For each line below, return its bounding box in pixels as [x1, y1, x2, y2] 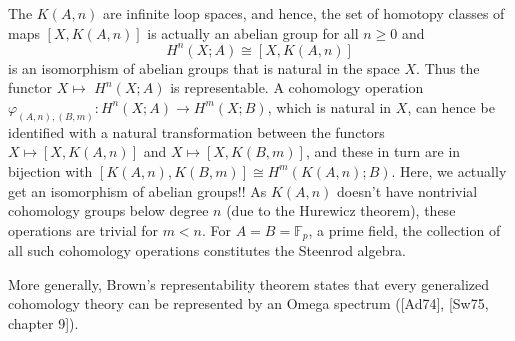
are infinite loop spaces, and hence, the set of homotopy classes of [102, 3, 505, 23]
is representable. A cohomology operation [170, 77, 424, 98]
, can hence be [407, 96, 495, 117]
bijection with [8, 160, 93, 181]
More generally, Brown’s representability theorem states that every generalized [8, 273, 490, 294]
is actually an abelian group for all [147, 22, 359, 43]
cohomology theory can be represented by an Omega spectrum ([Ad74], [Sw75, [8, 293, 489, 314]
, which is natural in [267, 96, 392, 117]
